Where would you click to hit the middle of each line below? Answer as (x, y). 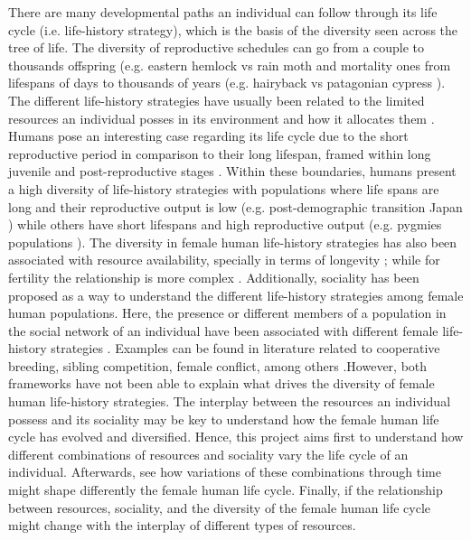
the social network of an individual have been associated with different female (223, 330)
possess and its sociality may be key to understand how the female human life (224, 419)
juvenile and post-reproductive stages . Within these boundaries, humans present (232, 171)
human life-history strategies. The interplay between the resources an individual (230, 401)
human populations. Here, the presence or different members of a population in (227, 313)
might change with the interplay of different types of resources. (182, 525)
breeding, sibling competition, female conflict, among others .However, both (218, 365)
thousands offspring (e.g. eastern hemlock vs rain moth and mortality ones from (230, 65)
